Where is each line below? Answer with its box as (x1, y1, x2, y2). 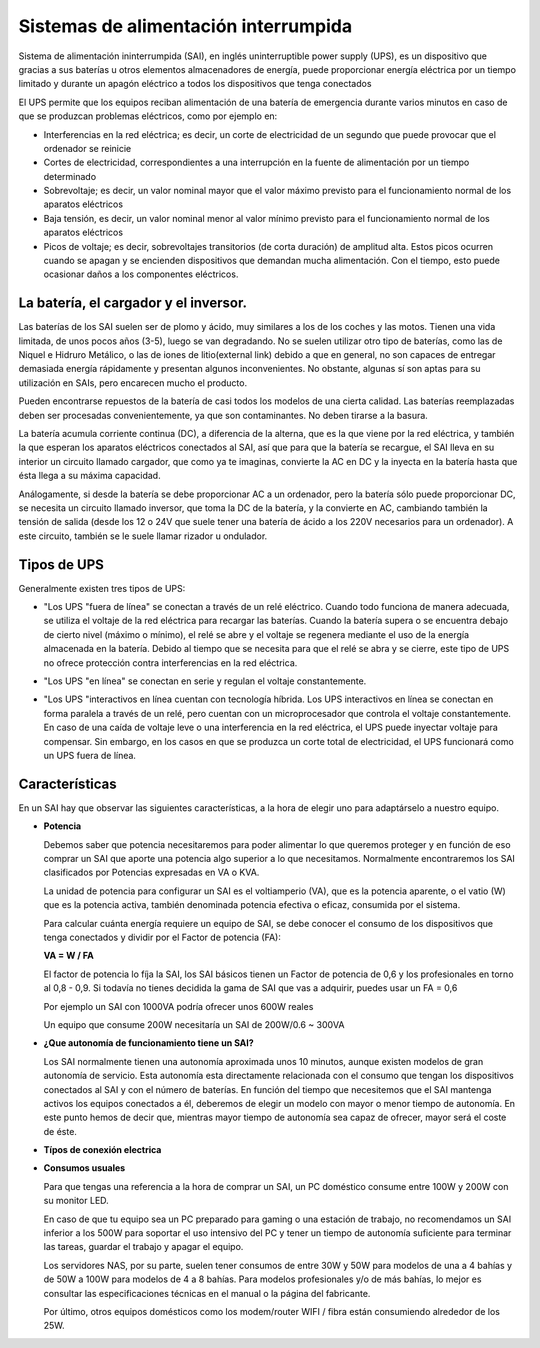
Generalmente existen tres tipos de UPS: (18, 582, 186, 594)
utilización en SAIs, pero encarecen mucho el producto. (18, 376, 248, 389)
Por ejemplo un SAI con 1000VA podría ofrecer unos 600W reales (43, 1000, 314, 1012)
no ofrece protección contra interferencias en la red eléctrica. (43, 656, 298, 669)
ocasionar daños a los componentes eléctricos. (43, 268, 239, 280)
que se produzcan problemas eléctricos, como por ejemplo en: (18, 110, 278, 122)
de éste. (43, 1125, 77, 1137)
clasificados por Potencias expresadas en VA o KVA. (43, 866, 260, 879)
